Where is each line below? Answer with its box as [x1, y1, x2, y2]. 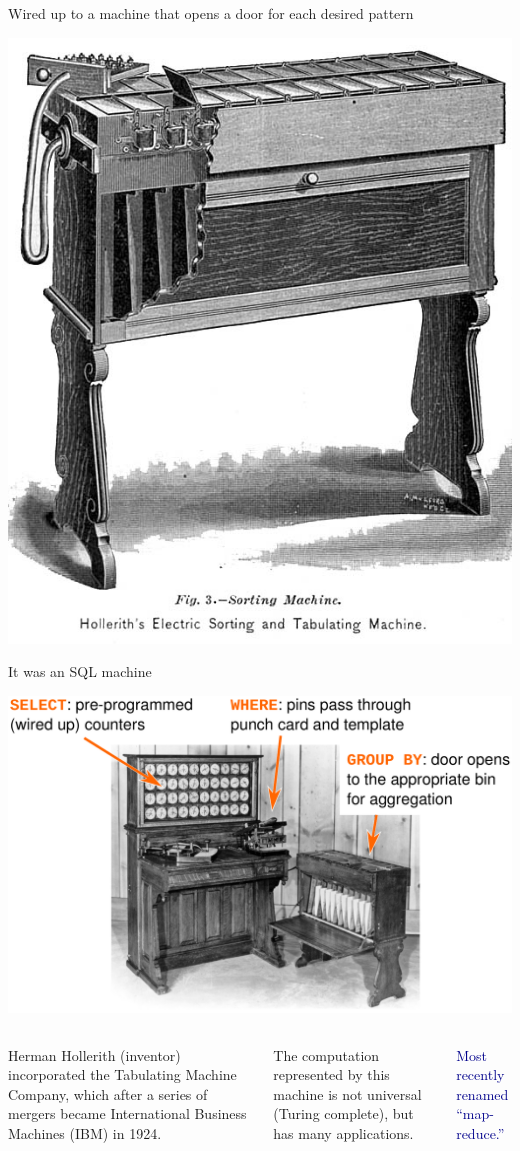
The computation [273, 1044, 380, 1065]
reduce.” [456, 1122, 505, 1143]
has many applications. [273, 1122, 414, 1143]
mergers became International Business [8, 1103, 247, 1124]
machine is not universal [273, 1083, 422, 1104]
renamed [456, 1083, 509, 1104]
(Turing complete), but [273, 1103, 414, 1124]
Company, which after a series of [8, 1083, 208, 1104]
